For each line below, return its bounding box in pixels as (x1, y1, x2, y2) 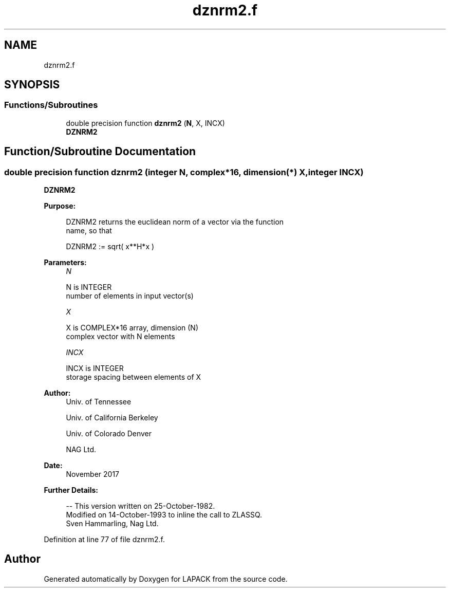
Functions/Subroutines (4, 100, 98, 110)
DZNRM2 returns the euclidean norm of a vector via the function (66, 217, 284, 227)
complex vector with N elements (66, 332, 175, 341)
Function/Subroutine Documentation (4, 145, 196, 158)
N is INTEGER (66, 283, 112, 292)
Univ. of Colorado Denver (66, 429, 152, 438)
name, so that (66, 226, 112, 235)
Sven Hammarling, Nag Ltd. (66, 519, 159, 528)
